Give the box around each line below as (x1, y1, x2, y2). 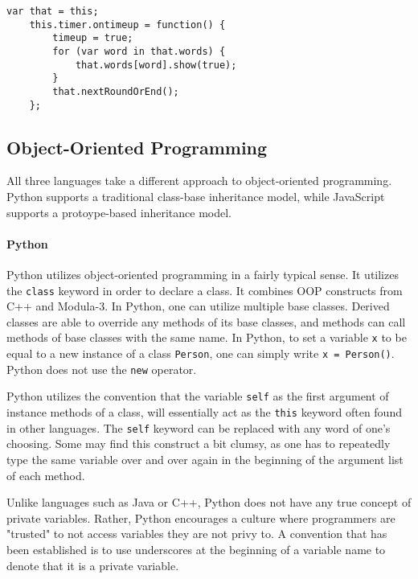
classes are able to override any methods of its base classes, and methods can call (6, 313, 406, 330)
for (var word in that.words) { (52, 45, 226, 57)
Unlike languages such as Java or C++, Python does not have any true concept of (6, 494, 412, 511)
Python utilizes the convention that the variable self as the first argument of (6, 388, 389, 404)
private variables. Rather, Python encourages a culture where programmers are (6, 509, 395, 526)
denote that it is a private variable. (6, 556, 179, 573)
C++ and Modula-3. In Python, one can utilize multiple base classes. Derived (6, 298, 390, 314)
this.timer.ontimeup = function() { (29, 18, 226, 31)
